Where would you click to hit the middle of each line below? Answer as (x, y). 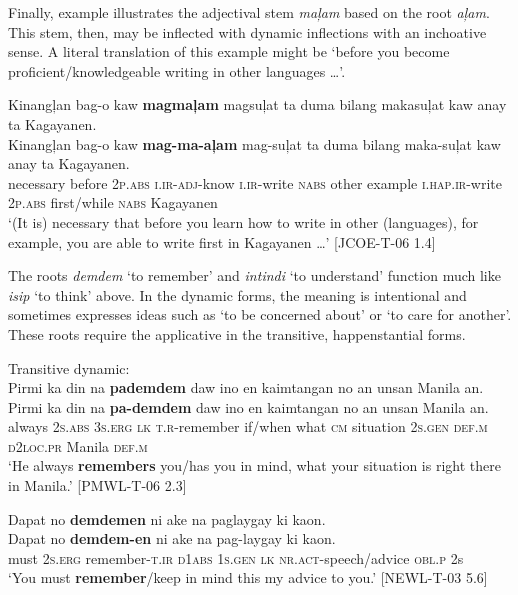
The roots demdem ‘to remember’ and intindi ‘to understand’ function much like (254, 275)
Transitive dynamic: (69, 367)
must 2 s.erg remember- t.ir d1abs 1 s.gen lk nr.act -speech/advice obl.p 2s (236, 557)
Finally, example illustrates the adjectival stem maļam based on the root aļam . (249, 12)
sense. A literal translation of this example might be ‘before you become (229, 51)
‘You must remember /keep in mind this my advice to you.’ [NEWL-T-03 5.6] (248, 577)
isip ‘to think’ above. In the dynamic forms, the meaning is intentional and (237, 294)
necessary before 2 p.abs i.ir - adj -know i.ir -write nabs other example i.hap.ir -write (255, 182)
